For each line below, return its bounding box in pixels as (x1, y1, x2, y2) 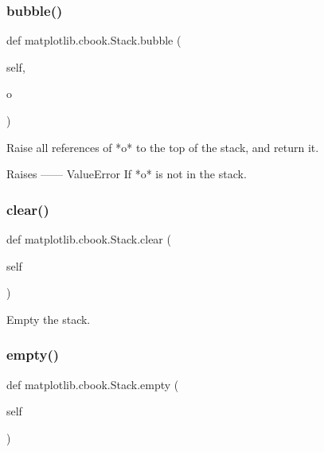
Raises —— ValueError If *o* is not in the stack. (6, 166, 247, 182)
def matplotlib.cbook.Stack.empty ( (6, 376, 179, 392)
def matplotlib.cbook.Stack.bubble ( (6, 32, 182, 49)
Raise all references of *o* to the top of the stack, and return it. (6, 138, 319, 155)
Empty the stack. (6, 310, 91, 327)
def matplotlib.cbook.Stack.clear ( (6, 231, 171, 247)
